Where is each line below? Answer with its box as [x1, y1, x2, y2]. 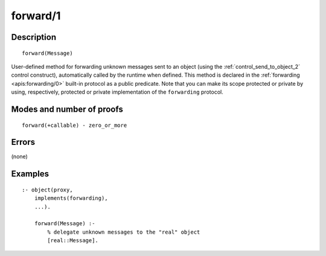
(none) [11, 153, 28, 160]
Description [11, 32, 57, 42]
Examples [11, 169, 50, 179]
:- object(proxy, [22, 186, 73, 193]
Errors [11, 137, 36, 147]
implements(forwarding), [34, 195, 108, 202]
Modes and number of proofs [11, 104, 123, 114]
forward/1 [11, 9, 61, 22]
